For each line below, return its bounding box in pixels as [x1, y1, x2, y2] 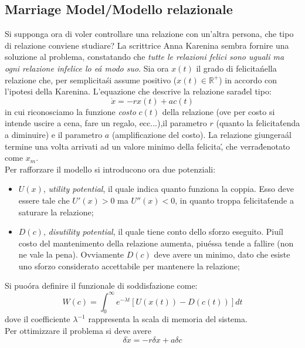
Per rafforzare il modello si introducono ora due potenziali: [5, 163, 216, 175]
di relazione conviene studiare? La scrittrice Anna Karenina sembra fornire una [5, 39, 289, 51]
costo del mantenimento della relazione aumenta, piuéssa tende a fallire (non [18, 236, 294, 249]
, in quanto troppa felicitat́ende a [175, 194, 294, 206]
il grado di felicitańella [196, 62, 277, 74]
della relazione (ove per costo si [162, 105, 275, 117]
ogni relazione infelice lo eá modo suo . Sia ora [5, 62, 169, 74]
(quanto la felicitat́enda [216, 117, 300, 129]
